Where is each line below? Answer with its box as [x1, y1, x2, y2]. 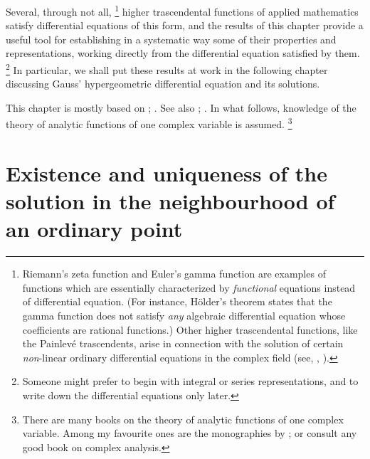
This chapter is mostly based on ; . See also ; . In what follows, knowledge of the [6, 100, 356, 115]
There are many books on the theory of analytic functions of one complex [22, 411, 344, 426]
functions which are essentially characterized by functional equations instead [22, 280, 356, 295]
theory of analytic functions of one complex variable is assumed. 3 [6, 115, 292, 132]
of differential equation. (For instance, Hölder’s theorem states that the [22, 294, 332, 309]
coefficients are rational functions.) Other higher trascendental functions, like [22, 322, 358, 337]
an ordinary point [6, 214, 183, 243]
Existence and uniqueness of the [6, 158, 327, 187]
